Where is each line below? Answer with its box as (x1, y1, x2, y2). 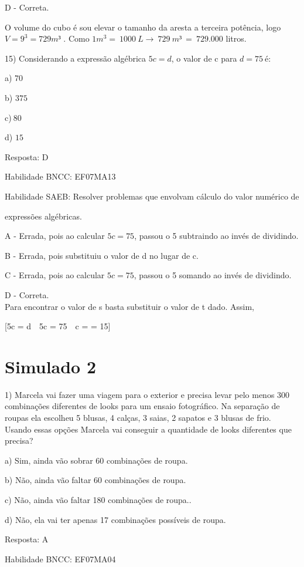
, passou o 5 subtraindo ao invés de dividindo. (134, 230, 299, 242)
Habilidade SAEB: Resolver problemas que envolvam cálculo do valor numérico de (5, 190, 299, 202)
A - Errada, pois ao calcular (5, 230, 105, 242)
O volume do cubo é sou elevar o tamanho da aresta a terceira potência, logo (5, 21, 281, 33)
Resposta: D (5, 150, 49, 163)
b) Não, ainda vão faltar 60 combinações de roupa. (5, 474, 186, 486)
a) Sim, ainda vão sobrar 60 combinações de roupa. (5, 454, 188, 466)
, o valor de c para (171, 52, 237, 64)
